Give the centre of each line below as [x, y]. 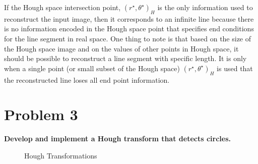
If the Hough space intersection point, [62, 7]
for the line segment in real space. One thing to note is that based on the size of [128, 38]
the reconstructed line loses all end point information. [87, 79]
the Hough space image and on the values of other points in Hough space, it [121, 48]
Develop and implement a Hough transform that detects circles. [117, 139]
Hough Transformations [61, 155]
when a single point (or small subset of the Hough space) [92, 68]
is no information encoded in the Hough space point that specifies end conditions [129, 29]
